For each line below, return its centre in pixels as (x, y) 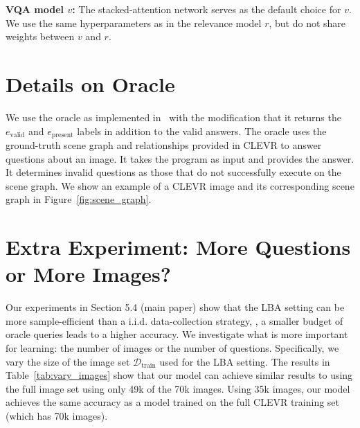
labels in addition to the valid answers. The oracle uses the (202, 131)
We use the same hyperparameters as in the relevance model (134, 23)
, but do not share (307, 23)
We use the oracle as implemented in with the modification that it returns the (173, 117)
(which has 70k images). (57, 415)
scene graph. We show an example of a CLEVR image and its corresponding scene (180, 185)
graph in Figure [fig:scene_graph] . (79, 199)
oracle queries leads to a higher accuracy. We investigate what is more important (177, 334)
